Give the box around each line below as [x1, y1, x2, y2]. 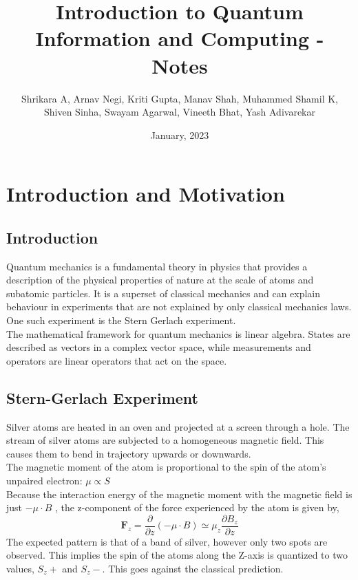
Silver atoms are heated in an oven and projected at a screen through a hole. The [6, 419, 350, 433]
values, [6, 561, 34, 576]
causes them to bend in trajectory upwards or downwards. [6, 446, 251, 460]
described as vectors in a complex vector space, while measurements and [6, 340, 311, 354]
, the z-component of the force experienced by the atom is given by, [54, 500, 339, 515]
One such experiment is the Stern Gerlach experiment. [6, 313, 236, 327]
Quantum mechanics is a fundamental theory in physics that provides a [6, 259, 308, 273]
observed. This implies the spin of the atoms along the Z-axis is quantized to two [6, 548, 348, 562]
